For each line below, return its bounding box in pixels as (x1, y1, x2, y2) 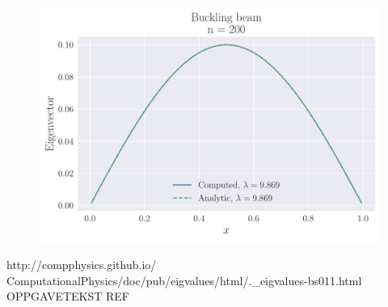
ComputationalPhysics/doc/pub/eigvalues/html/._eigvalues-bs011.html (6, 271, 362, 288)
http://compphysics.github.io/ (6, 256, 157, 273)
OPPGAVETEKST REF (6, 288, 129, 305)
